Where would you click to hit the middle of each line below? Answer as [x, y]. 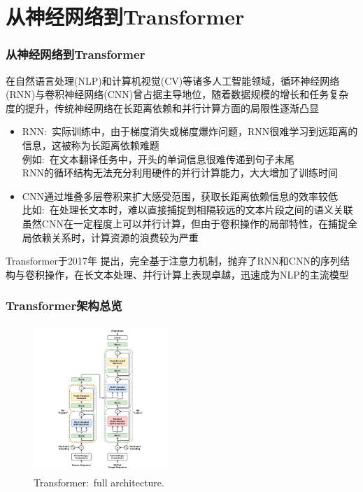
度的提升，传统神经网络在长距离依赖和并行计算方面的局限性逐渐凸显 [162, 107]
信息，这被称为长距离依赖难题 [91, 145]
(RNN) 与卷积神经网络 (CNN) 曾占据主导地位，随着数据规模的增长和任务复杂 [177, 94]
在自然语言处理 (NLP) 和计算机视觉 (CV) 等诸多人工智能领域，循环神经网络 [173, 80]
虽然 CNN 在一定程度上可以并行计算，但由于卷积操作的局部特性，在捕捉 [185, 223]
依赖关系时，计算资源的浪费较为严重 [115, 237]
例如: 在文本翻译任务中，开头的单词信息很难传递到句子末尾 [158, 159]
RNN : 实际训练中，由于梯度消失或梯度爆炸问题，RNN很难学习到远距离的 [190, 131]
